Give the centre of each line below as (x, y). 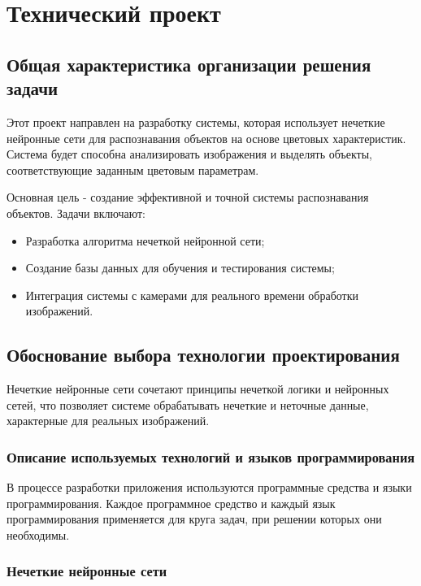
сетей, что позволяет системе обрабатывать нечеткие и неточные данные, (188, 404)
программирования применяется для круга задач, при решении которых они (194, 519)
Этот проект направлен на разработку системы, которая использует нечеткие (196, 122)
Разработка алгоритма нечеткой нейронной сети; (145, 240)
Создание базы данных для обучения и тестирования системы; (180, 268)
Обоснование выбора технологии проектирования (203, 355)
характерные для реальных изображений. (108, 421)
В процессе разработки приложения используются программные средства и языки (209, 487)
